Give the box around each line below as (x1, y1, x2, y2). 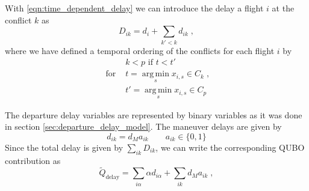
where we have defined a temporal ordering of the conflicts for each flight (5, 44, 275, 56)
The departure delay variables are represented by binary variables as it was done (5, 108, 302, 121)
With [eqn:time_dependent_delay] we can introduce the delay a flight (5, 2, 264, 14)
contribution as (5, 154, 61, 166)
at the (272, 2, 295, 14)
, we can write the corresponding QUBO (155, 141, 305, 153)
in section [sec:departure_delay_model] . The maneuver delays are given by (5, 120, 282, 133)
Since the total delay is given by (5, 141, 123, 153)
